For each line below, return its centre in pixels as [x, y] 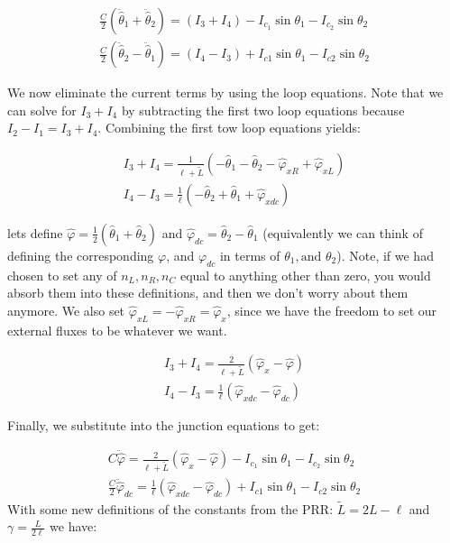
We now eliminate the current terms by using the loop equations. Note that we [225, 92]
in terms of [250, 255]
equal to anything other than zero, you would [305, 275]
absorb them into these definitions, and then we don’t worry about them [208, 293]
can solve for [42, 110]
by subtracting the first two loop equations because [263, 110]
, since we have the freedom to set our [332, 310]
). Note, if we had [385, 255]
